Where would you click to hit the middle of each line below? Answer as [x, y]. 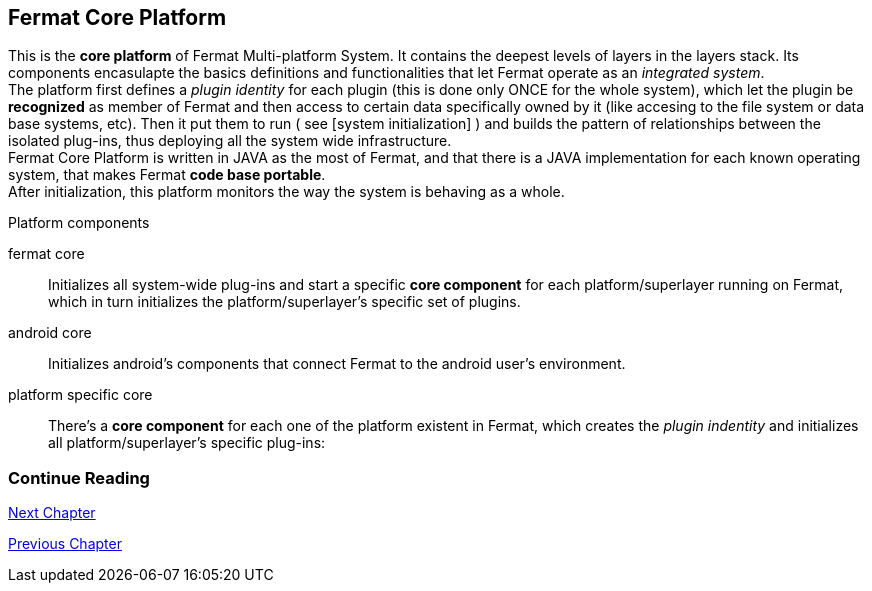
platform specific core [80, 395]
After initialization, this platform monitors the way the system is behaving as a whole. [286, 192]
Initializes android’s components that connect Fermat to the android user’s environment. [337, 364]
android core [50, 333]
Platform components [79, 223]
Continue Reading [79, 477]
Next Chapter [52, 513]
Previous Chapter [65, 544]
